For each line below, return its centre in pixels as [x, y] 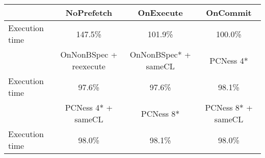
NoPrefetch [89, 12]
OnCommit [229, 12]
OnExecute [160, 12]
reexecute [89, 66]
